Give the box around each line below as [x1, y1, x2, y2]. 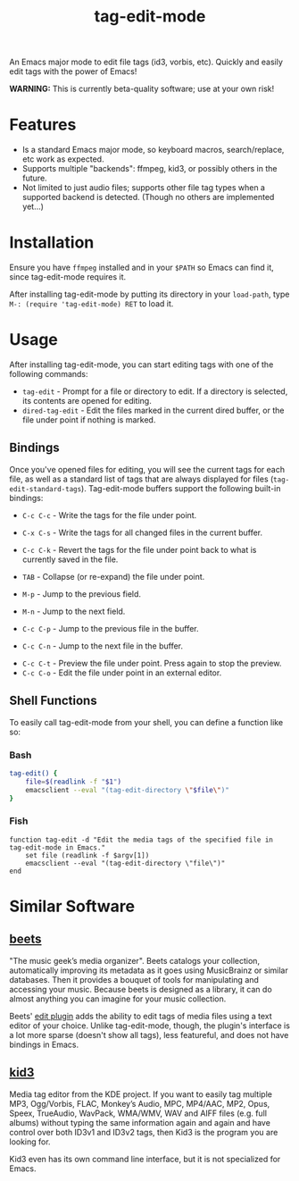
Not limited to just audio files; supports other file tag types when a [21, 182, 266, 193]
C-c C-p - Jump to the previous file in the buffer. [21, 623, 199, 633]
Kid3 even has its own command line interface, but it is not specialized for [9, 1153, 281, 1164]
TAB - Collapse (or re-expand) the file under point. [21, 571, 205, 582]
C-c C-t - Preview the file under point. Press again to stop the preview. [21, 658, 282, 668]
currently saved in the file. [21, 554, 119, 565]
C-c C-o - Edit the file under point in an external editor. [21, 667, 222, 678]
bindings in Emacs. [9, 1039, 79, 1050]
